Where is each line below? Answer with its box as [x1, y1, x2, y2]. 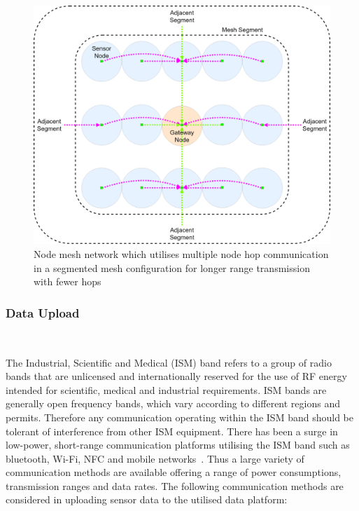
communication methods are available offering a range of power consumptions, [6, 465, 342, 479]
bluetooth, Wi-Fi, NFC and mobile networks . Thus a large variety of [6, 451, 304, 465]
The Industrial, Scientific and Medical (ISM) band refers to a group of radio [6, 355, 332, 369]
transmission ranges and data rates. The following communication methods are [6, 478, 344, 493]
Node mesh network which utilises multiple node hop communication [34, 246, 329, 261]
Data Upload [6, 304, 80, 321]
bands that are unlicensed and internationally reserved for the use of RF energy [6, 369, 347, 383]
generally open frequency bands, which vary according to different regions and [6, 396, 340, 411]
